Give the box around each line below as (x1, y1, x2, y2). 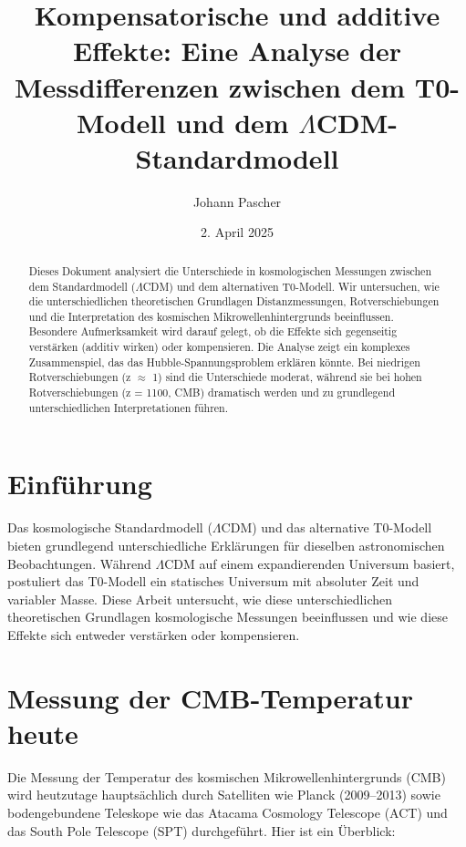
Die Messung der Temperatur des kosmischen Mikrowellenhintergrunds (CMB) (7, 767, 446, 786)
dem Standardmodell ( (28, 278, 136, 294)
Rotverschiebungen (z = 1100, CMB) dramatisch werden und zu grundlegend (28, 385, 396, 400)
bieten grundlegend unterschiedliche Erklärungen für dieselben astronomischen (7, 535, 445, 554)
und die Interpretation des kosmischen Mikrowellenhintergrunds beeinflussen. (28, 308, 394, 324)
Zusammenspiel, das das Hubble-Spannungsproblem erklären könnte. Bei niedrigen (28, 354, 420, 369)
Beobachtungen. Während (7, 553, 151, 573)
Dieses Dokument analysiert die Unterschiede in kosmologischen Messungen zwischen (28, 263, 432, 278)
